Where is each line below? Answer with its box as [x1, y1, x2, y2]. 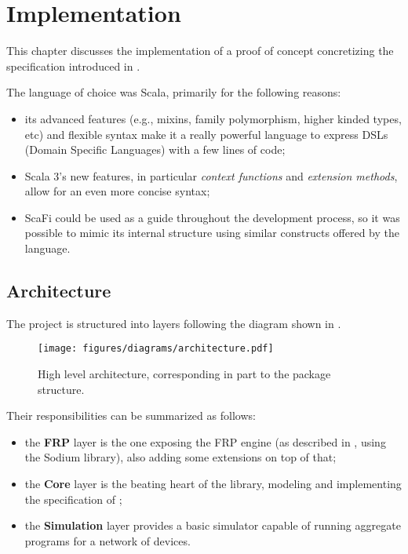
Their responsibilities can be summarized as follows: [6, 407, 256, 424]
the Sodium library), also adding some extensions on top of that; [24, 449, 337, 465]
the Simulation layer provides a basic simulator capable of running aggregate [24, 517, 401, 534]
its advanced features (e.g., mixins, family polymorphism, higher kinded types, [24, 110, 402, 126]
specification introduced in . [6, 57, 140, 74]
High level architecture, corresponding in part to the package [38, 366, 331, 382]
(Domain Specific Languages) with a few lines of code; [24, 141, 286, 158]
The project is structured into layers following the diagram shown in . [6, 315, 341, 331]
